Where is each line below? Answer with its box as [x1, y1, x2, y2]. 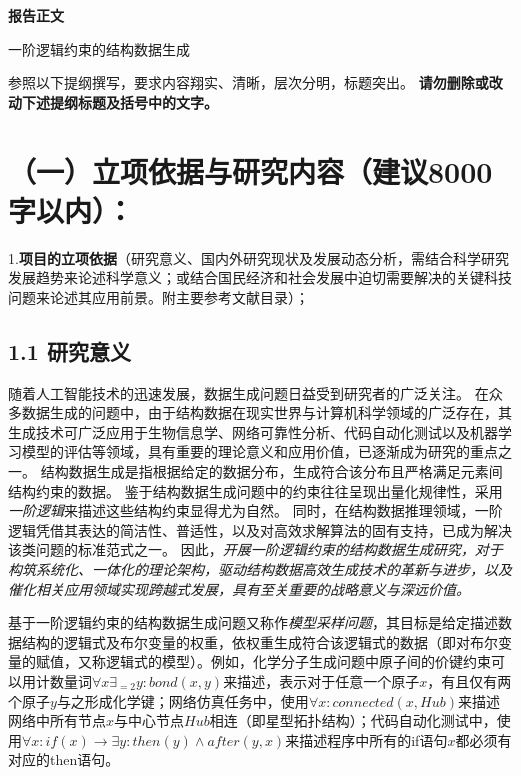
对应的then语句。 [8, 749, 120, 770]
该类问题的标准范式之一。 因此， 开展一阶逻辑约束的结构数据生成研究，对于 [8, 539, 503, 560]
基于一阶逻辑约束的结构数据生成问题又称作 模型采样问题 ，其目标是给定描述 [8, 612, 498, 633]
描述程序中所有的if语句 [299, 729, 448, 750]
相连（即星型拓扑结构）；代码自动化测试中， [209, 710, 497, 731]
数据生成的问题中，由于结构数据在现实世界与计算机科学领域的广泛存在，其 [21, 402, 512, 423]
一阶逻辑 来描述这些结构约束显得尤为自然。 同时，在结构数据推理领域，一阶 [8, 500, 503, 521]
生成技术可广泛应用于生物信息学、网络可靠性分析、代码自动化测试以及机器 [8, 421, 498, 442]
